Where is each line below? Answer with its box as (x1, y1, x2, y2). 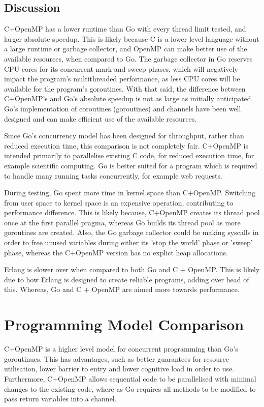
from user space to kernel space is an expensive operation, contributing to (4, 197, 234, 208)
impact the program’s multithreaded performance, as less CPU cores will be (4, 73, 240, 84)
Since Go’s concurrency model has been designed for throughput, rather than (4, 130, 244, 141)
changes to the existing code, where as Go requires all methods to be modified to (4, 383, 256, 394)
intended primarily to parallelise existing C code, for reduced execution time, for (4, 150, 254, 161)
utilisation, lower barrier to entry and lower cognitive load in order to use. (4, 363, 235, 374)
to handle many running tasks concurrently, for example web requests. (4, 170, 222, 181)
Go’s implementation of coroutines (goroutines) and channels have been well (4, 103, 241, 113)
